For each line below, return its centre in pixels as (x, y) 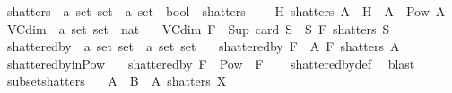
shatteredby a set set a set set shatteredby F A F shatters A (203, 46)
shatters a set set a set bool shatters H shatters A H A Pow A (226, 11)
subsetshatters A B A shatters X (117, 81)
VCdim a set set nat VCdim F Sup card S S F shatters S (198, 28)
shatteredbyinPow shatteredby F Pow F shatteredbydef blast (211, 63)
